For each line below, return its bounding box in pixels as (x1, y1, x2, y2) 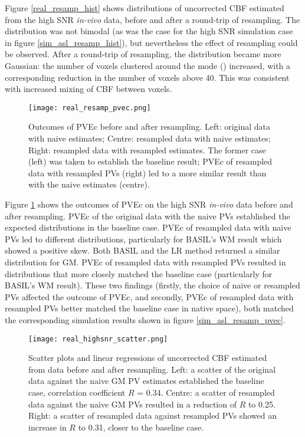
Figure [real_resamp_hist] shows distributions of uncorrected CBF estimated (5, 2, 284, 14)
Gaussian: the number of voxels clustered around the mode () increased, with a (5, 59, 291, 71)
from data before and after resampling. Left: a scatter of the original (28, 363, 276, 375)
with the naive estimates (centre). (28, 178, 150, 190)
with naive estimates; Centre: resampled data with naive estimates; (28, 132, 271, 144)
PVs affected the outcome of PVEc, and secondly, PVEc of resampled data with (5, 290, 294, 303)
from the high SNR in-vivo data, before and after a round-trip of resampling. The (5, 13, 300, 25)
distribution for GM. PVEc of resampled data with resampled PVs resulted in (5, 255, 286, 268)
